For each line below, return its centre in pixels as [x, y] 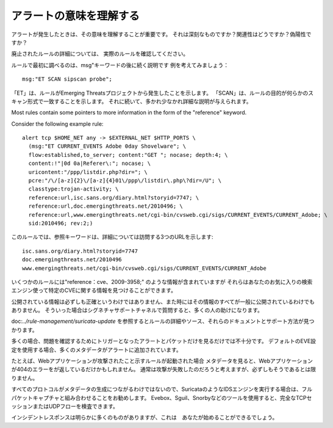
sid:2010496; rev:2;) [61, 223]
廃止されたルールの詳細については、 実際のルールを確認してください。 [100, 54]
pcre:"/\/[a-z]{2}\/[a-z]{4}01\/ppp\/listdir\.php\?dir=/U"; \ [125, 181]
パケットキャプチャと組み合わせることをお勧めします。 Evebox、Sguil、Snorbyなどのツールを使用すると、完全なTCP [159, 397]
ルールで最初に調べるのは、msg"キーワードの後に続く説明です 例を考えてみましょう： [120, 65]
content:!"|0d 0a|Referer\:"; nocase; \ [90, 164]
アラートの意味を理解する [76, 16]
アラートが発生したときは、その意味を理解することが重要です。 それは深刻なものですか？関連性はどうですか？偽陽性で [161, 34]
